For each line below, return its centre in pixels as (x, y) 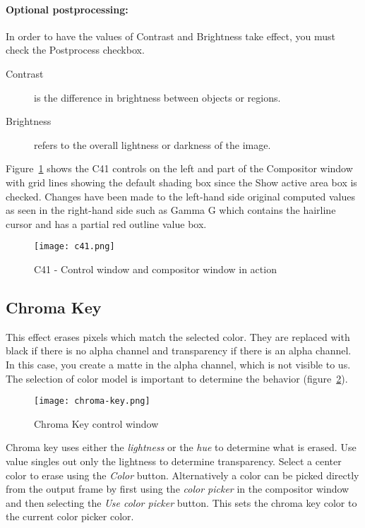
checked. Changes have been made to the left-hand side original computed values (180, 196)
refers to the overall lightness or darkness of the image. (152, 144)
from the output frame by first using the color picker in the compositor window (178, 489)
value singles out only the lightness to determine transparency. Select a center (174, 461)
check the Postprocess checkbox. (75, 50)
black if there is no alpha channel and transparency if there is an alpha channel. (179, 350)
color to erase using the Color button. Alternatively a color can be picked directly (182, 475)
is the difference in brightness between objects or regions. (157, 97)
